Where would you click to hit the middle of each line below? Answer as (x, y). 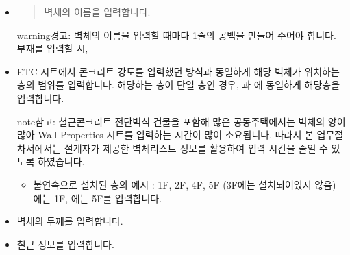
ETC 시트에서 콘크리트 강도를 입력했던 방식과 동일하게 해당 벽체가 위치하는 (178, 71)
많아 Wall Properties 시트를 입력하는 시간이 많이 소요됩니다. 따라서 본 (165, 135)
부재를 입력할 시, (52, 48)
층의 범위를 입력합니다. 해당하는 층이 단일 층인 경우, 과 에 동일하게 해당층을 (178, 85)
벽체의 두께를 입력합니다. (70, 221)
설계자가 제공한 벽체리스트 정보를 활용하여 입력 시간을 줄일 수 (196, 148)
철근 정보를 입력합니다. (65, 244)
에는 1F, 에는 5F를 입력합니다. (98, 198)
